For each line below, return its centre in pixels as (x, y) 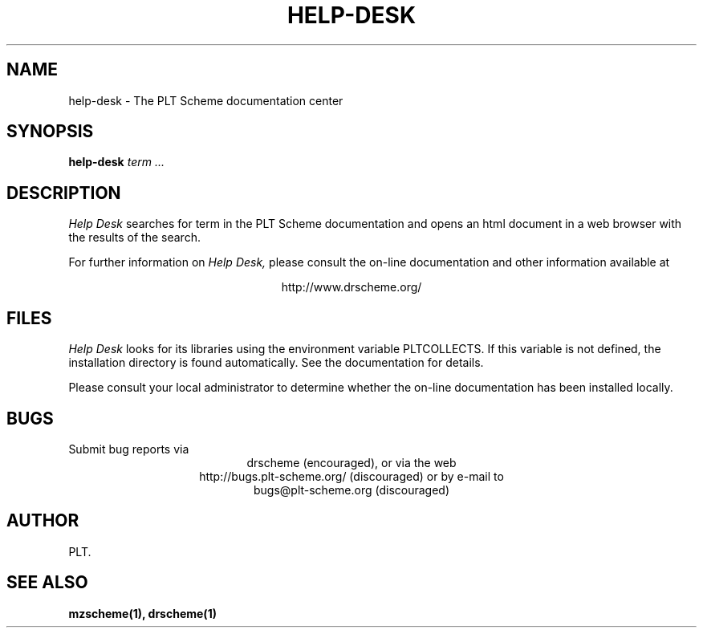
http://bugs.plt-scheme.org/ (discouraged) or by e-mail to (351, 476)
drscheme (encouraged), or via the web (351, 462)
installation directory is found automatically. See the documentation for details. (276, 363)
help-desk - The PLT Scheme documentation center (206, 100)
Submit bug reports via (129, 449)
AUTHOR (43, 521)
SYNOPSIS (50, 132)
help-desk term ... (116, 162)
